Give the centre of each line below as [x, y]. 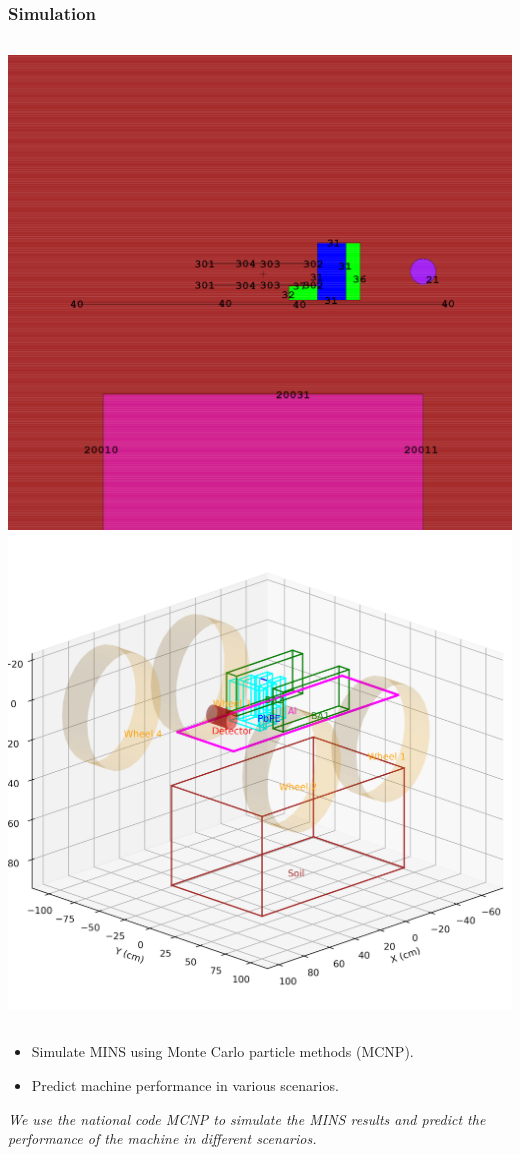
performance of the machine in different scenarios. [162, 1138]
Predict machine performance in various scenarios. [185, 1084]
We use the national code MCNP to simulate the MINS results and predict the [247, 1118]
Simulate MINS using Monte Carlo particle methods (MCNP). [222, 1051]
